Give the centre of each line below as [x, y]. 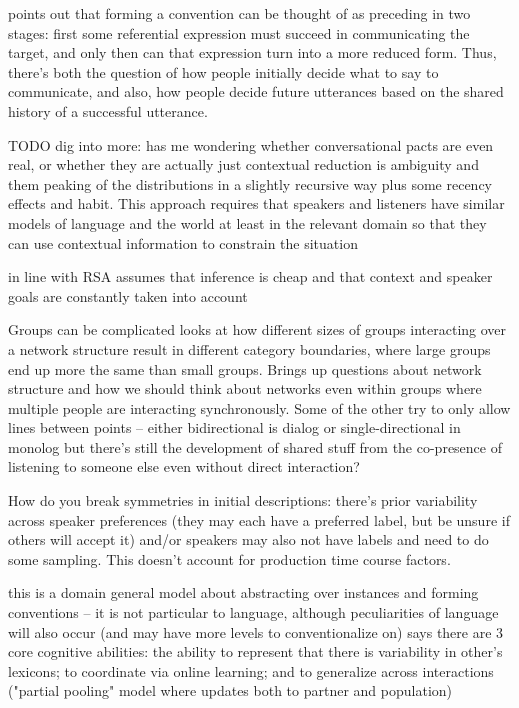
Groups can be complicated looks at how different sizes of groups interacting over [257, 329]
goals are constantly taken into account [128, 295]
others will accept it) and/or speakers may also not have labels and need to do [248, 539]
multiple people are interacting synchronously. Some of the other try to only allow [259, 407]
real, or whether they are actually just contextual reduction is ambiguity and [243, 164]
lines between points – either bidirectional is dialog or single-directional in [234, 427]
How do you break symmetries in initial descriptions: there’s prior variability [243, 500]
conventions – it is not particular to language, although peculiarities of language [253, 612]
